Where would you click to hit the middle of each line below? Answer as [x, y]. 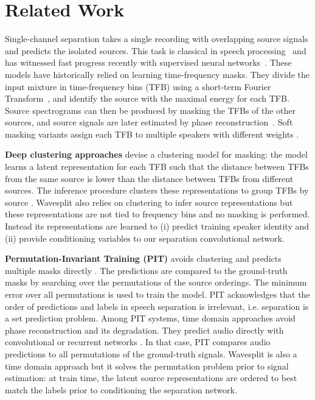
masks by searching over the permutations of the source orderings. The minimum [156, 282]
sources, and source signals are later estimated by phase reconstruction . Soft [149, 122]
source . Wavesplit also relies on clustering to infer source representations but [149, 202]
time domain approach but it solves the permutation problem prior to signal [147, 366]
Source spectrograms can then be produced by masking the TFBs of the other [151, 110]
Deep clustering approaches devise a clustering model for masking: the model [156, 154]
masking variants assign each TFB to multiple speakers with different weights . [152, 134]
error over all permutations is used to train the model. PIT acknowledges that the [157, 294]
